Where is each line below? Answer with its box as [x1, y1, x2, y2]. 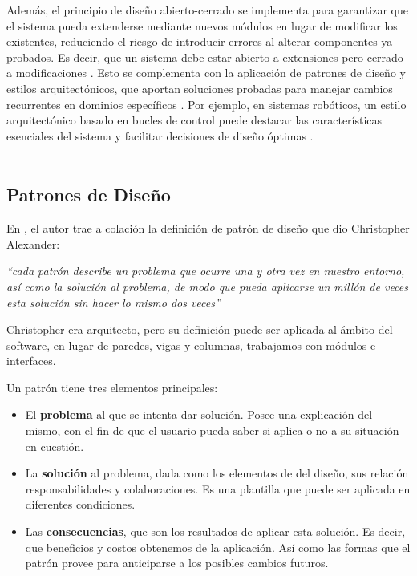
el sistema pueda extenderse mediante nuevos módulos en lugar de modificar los [6, 17, 398, 34]
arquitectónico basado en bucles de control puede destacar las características [6, 112, 383, 128]
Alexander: [6, 235, 60, 252]
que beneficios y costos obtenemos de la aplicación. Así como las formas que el [25, 538, 411, 555]
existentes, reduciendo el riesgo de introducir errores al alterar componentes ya [6, 33, 393, 50]
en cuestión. [25, 437, 84, 454]
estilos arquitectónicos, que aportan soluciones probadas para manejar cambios [6, 79, 393, 96]
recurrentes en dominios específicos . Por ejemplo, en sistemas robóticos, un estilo [6, 95, 407, 112]
